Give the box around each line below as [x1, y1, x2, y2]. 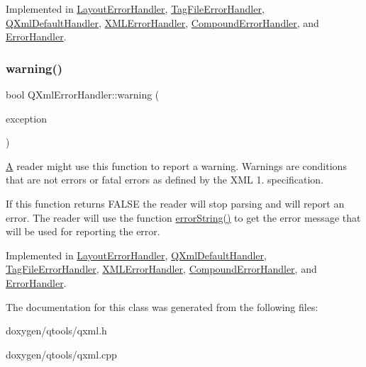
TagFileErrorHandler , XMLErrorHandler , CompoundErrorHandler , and [6, 261, 317, 276]
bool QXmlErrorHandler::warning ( [6, 87, 160, 101]
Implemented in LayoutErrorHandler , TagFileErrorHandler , [6, 1, 265, 16]
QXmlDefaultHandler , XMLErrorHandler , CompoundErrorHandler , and [6, 15, 319, 30]
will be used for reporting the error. [6, 224, 160, 239]
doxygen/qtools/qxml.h [6, 323, 107, 338]
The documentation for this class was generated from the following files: [6, 299, 318, 314]
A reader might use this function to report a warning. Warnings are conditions [6, 158, 347, 173]
